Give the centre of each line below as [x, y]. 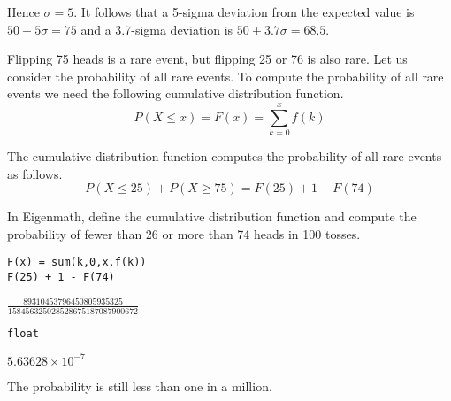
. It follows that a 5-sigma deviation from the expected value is [244, 12]
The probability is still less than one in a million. [140, 386]
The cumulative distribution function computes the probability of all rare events [225, 156]
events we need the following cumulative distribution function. [176, 93]
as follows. [35, 173]
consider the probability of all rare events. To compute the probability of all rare [225, 76]
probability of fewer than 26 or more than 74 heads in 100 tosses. [184, 233]
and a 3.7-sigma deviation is [157, 29]
